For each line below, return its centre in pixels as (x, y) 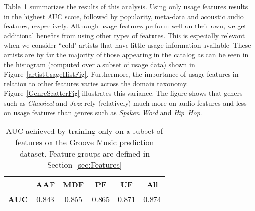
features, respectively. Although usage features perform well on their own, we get (125, 26)
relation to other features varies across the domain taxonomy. (96, 83)
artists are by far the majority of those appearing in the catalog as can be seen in (126, 54)
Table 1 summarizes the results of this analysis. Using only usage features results (126, 6)
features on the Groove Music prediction (85, 142)
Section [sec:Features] (85, 165)
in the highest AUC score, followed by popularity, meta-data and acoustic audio (124, 16)
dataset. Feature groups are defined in (85, 154)
